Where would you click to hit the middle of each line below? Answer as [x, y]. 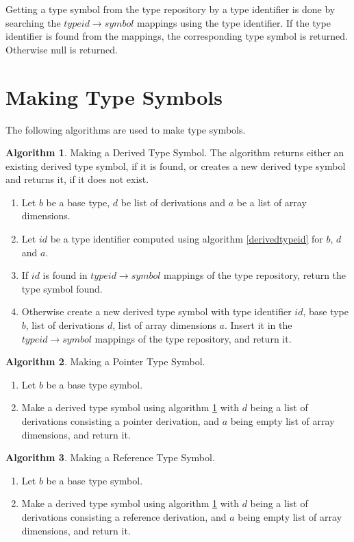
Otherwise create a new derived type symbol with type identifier [156, 311]
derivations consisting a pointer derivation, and [120, 421]
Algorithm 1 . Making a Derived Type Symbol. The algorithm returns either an [175, 152]
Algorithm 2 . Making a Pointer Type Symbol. [105, 361]
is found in [65, 275]
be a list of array [271, 202]
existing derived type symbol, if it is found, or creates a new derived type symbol [176, 165]
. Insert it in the [258, 325]
